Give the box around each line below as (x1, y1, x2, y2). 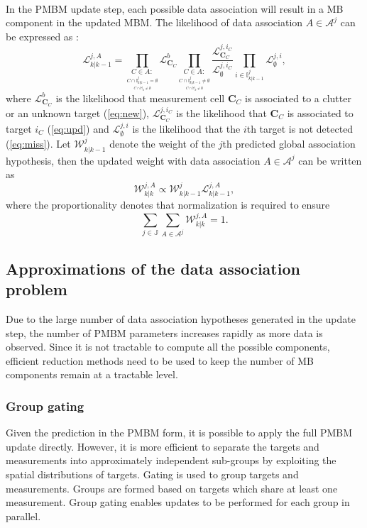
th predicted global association (222, 136, 356, 151)
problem (6, 278, 67, 300)
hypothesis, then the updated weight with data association (6, 153, 261, 167)
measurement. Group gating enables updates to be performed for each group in (6, 495, 350, 510)
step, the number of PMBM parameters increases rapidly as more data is (6, 325, 323, 340)
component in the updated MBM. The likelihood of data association (6, 15, 303, 30)
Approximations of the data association (6, 257, 300, 279)
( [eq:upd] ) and (47, 121, 109, 136)
